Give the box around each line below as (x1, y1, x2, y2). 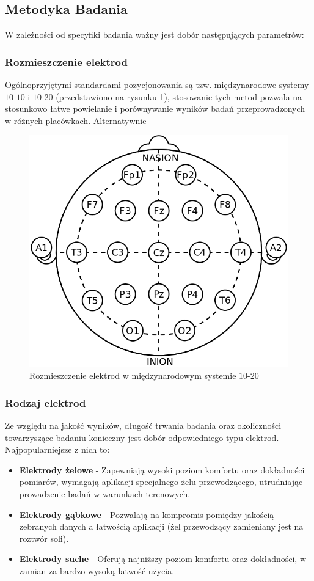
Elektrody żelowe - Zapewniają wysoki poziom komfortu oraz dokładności (19, 463, 305, 476)
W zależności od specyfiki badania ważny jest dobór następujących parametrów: (5, 28, 304, 41)
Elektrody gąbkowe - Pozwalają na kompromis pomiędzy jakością (19, 508, 274, 521)
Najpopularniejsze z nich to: (5, 443, 110, 456)
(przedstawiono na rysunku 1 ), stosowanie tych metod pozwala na (56, 90, 302, 103)
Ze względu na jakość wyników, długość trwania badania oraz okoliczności (5, 419, 282, 432)
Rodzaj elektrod (5, 395, 86, 410)
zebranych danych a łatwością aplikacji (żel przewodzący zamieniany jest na (19, 520, 304, 533)
